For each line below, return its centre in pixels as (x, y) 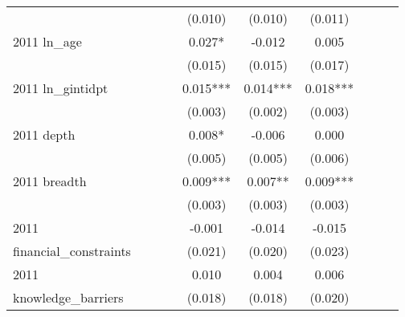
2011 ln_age (47, 41)
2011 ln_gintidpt (61, 88)
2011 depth (44, 134)
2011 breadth (50, 181)
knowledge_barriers (68, 297)
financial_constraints (72, 251)
